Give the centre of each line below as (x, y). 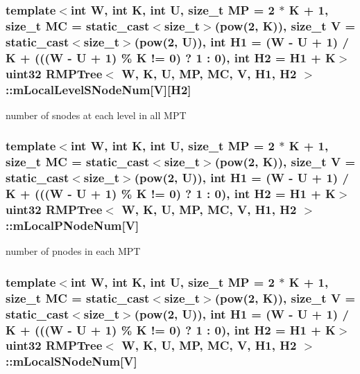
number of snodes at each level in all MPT (96, 115)
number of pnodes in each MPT (73, 251)
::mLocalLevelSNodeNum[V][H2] (98, 89)
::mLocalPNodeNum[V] (72, 225)
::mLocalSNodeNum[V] (71, 361)
